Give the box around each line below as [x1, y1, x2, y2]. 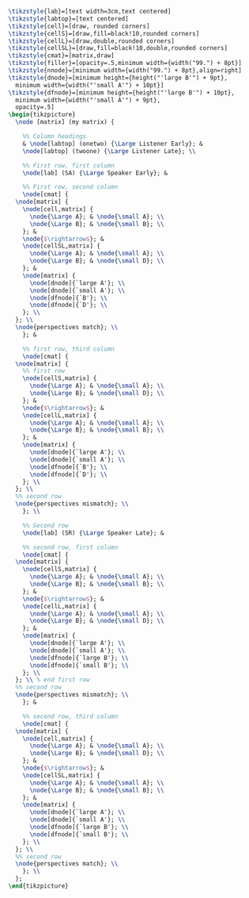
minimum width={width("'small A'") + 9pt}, [15, 96, 160, 104]
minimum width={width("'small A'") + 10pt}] [15, 81, 164, 89]
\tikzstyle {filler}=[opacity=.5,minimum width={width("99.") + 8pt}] [8, 59, 243, 67]
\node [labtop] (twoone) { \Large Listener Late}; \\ [22, 147, 196, 155]
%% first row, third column [22, 345, 115, 353]
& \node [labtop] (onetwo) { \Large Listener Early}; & [22, 140, 203, 148]
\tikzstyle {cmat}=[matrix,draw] [8, 52, 115, 59]
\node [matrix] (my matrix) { [15, 118, 115, 126]
